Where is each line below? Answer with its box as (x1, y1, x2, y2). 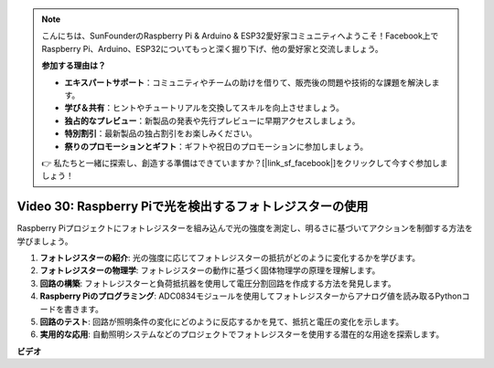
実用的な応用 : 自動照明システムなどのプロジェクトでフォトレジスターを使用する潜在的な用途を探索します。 (39, 329, 445, 340)
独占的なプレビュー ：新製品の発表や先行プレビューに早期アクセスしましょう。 (64, 115, 360, 126)
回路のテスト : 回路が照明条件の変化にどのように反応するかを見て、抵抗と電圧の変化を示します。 (39, 316, 404, 327)
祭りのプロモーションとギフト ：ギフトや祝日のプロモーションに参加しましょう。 (64, 141, 369, 152)
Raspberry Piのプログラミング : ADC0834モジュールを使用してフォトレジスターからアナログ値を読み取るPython (39, 290, 462, 301)
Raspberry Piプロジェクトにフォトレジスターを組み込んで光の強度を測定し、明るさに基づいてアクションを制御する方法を (16, 223, 473, 234)
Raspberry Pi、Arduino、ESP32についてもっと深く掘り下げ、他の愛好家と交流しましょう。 (41, 43, 383, 54)
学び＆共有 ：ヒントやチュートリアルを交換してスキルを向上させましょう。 (64, 102, 345, 113)
